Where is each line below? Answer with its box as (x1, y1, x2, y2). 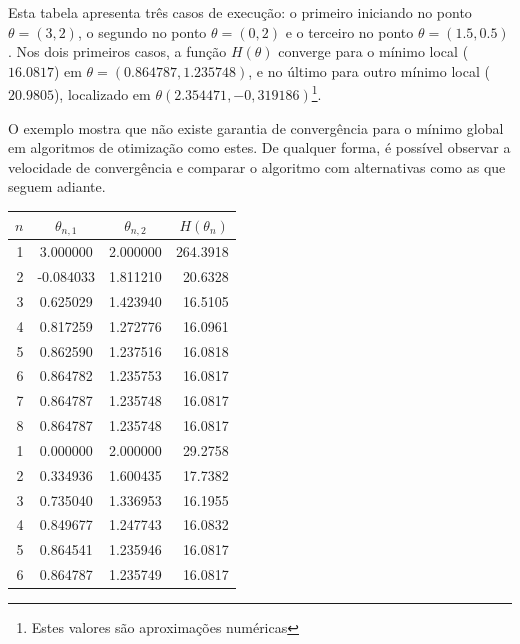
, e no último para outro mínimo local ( (248, 60, 490, 81)
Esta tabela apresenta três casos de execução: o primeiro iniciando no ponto (8, 2, 472, 22)
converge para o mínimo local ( (278, 41, 469, 62)
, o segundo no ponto (77, 21, 207, 42)
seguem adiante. (8, 176, 106, 197)
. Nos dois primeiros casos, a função (8, 41, 227, 62)
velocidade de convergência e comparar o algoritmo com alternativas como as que (8, 156, 506, 177)
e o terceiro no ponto (285, 21, 414, 42)
